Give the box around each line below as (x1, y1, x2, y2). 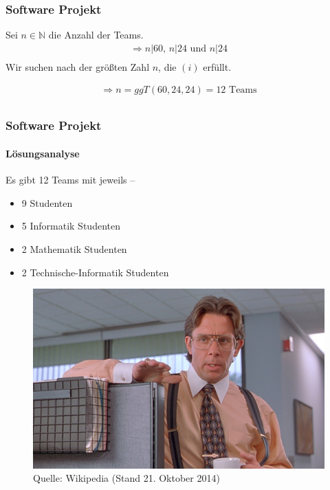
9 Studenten (21, 195, 73, 210)
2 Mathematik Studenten (21, 241, 127, 256)
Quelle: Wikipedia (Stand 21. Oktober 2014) (33, 471, 220, 485)
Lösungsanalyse (5, 146, 80, 160)
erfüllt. (203, 59, 232, 74)
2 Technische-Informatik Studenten (21, 265, 169, 279)
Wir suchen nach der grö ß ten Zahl (5, 59, 150, 74)
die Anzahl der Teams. (48, 27, 144, 42)
